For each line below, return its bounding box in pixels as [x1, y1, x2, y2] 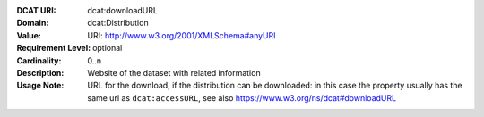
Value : [16, 29, 42, 40]
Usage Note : [16, 80, 65, 91]
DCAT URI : [16, 5, 57, 15]
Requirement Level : [16, 43, 91, 54]
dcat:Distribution [87, 18, 149, 29]
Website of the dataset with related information [87, 67, 261, 78]
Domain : [16, 18, 49, 29]
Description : [16, 67, 65, 78]
